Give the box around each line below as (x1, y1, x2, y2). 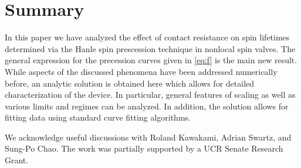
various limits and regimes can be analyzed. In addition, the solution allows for (5, 100, 289, 112)
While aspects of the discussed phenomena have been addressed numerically (5, 65, 278, 77)
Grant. (5, 154, 29, 166)
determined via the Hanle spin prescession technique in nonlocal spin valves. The (5, 42, 296, 54)
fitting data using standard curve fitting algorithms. (5, 111, 191, 124)
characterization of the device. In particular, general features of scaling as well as (5, 88, 296, 101)
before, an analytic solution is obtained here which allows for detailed (5, 77, 255, 89)
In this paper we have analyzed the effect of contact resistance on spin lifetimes (5, 31, 290, 43)
